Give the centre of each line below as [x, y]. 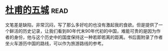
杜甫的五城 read [37, 10]
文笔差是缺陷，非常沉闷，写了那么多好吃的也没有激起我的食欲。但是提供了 [82, 25]
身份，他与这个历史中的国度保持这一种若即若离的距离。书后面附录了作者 [88, 37]
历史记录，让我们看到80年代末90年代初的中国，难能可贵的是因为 [89, 31]
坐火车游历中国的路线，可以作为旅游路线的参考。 [55, 43]
